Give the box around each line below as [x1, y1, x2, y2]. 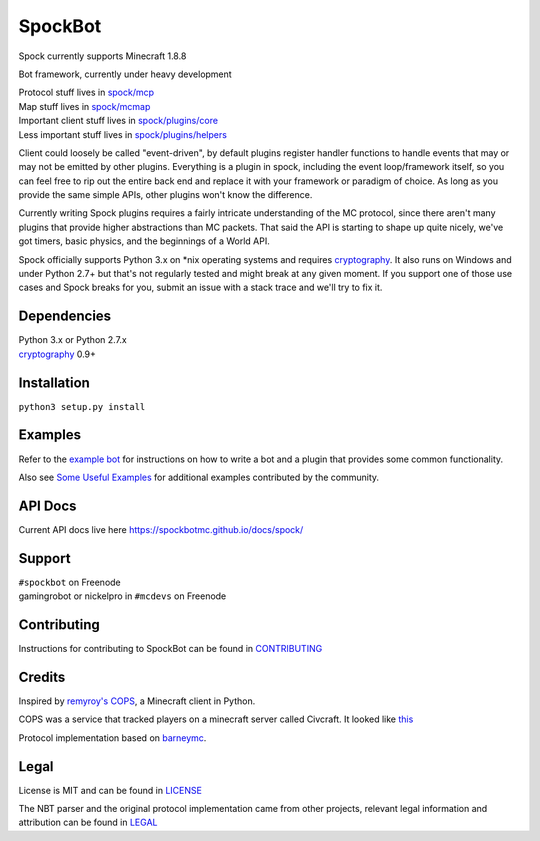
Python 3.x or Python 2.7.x [18, 334, 127, 346]
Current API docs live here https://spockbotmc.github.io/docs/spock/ [18, 523, 304, 535]
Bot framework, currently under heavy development [18, 68, 232, 80]
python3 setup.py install [18, 401, 146, 412]
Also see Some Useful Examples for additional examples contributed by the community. [18, 471, 380, 483]
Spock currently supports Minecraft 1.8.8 [18, 50, 187, 62]
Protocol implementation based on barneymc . [18, 731, 207, 744]
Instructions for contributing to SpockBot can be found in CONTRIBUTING [18, 643, 323, 655]
